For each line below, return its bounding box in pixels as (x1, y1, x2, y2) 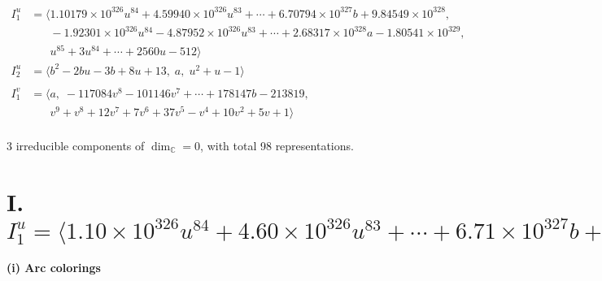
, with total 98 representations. (200, 136, 354, 153)
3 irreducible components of (7, 136, 145, 153)
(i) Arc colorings (7, 258, 101, 275)
